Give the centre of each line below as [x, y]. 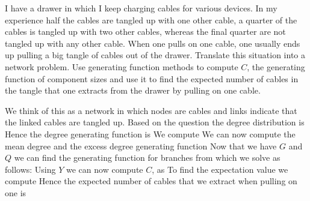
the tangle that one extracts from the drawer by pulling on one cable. [133, 90]
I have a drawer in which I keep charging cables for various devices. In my [141, 8]
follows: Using [30, 169]
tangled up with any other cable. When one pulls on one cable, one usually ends [153, 43]
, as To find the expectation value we [220, 169]
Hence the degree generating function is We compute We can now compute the [150, 133]
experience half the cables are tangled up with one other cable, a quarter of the [151, 19]
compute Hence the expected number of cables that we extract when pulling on [151, 181]
